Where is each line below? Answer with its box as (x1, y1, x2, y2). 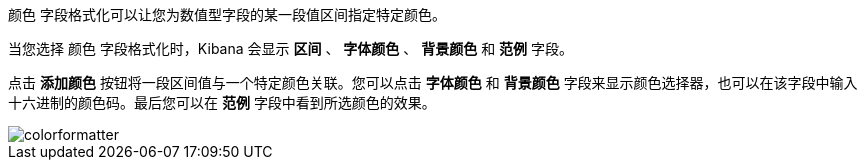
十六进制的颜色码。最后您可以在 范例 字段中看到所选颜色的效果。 (8, 94, 436, 111)
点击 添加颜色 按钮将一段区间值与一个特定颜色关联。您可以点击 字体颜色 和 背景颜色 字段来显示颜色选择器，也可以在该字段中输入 (8, 74, 858, 91)
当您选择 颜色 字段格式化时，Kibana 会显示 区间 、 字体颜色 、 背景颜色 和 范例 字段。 (8, 40, 574, 57)
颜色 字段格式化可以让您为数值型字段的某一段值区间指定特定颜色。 (8, 6, 446, 23)
